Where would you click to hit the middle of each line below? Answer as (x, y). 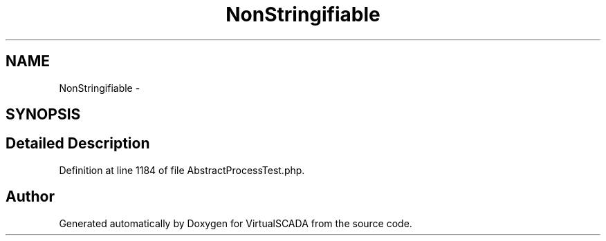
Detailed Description (78, 144)
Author (30, 197)
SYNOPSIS (43, 115)
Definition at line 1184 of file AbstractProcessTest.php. (182, 170)
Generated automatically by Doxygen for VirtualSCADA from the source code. (236, 223)
